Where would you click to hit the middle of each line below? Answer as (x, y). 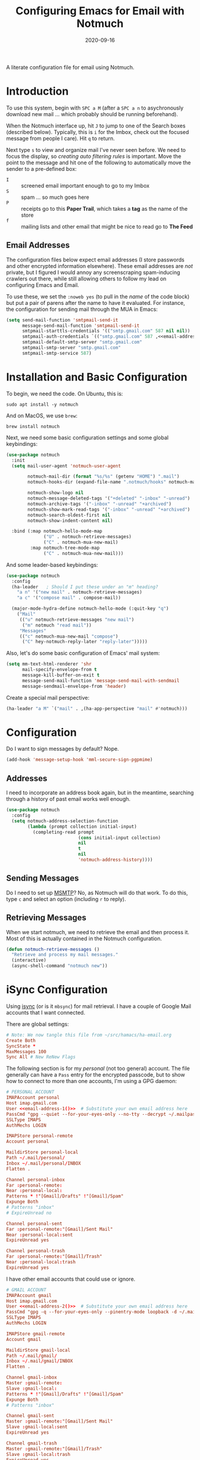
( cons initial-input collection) (120, 838)
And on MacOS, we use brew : (42, 416)
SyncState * (21, 1046)
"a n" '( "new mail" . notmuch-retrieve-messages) (80, 592)
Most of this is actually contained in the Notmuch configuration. (84, 938)
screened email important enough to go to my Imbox (85, 185)
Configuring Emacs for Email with (100, 11)
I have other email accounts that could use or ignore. (71, 1279)
